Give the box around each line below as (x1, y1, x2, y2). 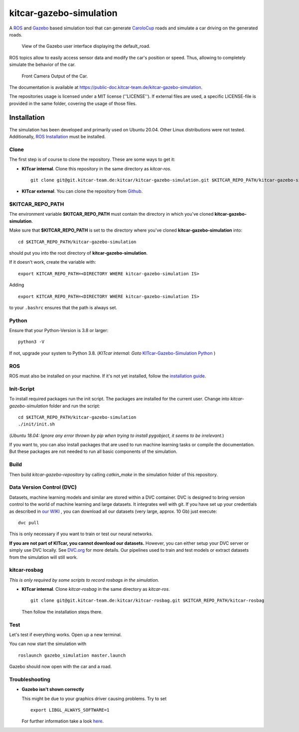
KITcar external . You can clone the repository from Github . (21, 188, 143, 194)
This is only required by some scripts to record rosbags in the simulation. (9, 577, 159, 583)
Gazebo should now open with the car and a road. (9, 664, 112, 670)
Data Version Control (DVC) (9, 484, 77, 491)
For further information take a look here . (21, 718, 104, 724)
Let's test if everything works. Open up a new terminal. (9, 632, 122, 638)
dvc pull (18, 520, 39, 525)
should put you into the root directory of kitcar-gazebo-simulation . (9, 250, 148, 256)
